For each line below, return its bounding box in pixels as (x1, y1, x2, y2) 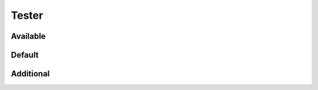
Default (11, 50, 39, 60)
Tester (11, 9, 44, 22)
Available (11, 31, 46, 41)
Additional (11, 69, 50, 79)
